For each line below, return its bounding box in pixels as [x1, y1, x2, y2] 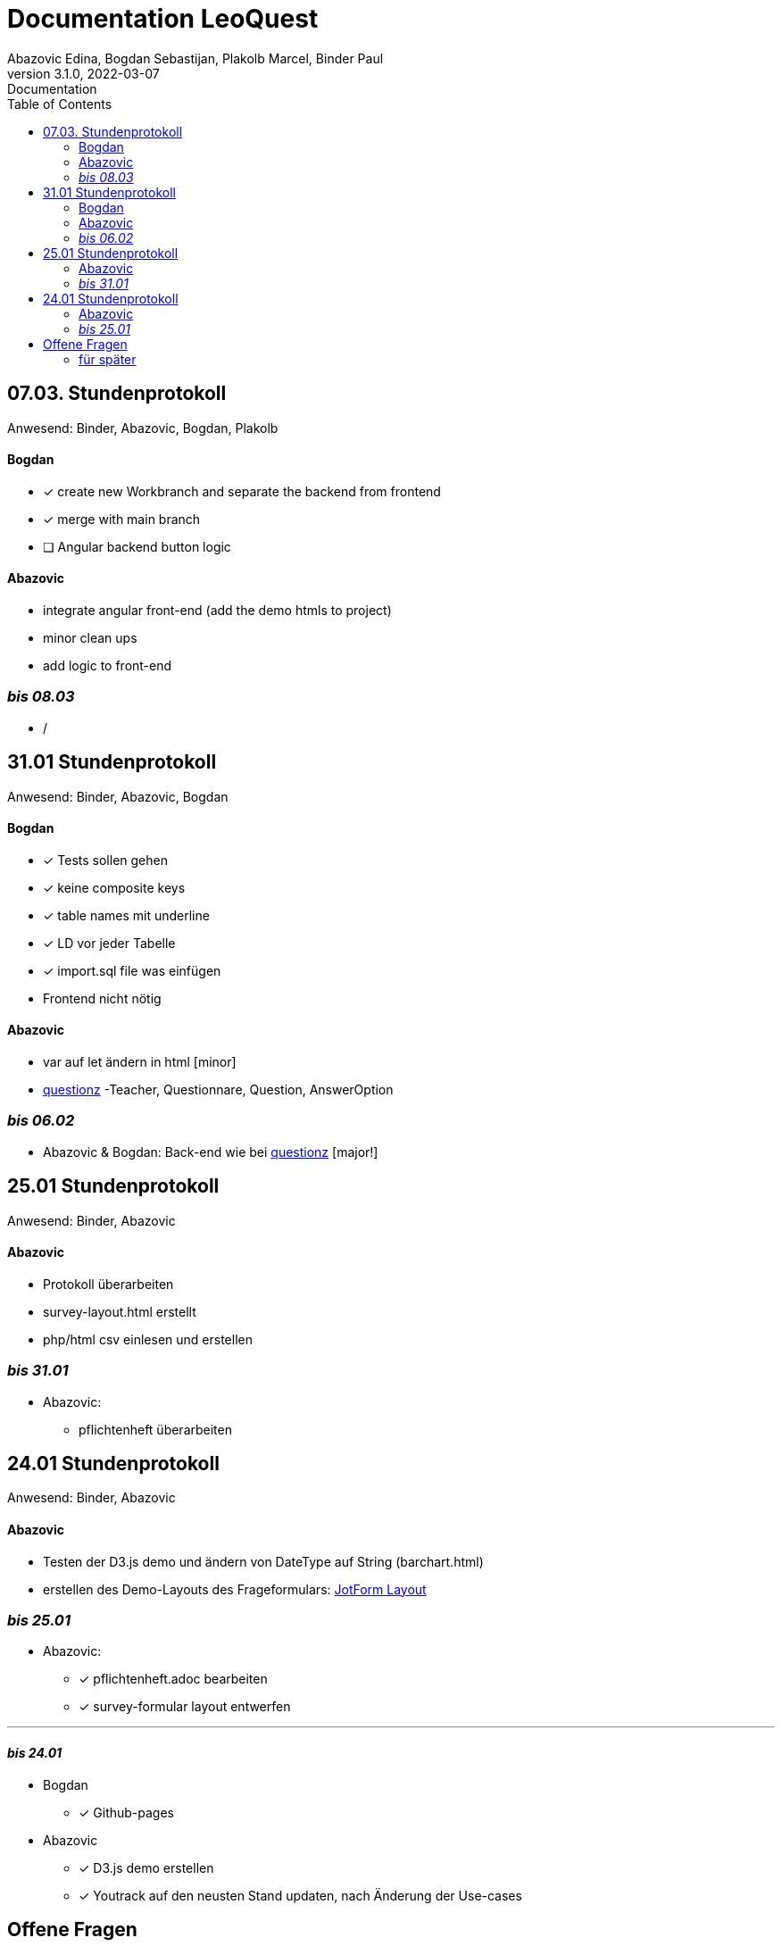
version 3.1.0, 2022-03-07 [7, 65, 160, 81]
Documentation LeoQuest [7, 4, 319, 34]
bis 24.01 [7, 1745, 62, 1761]
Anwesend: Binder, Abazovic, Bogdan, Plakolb [7, 420, 279, 436]
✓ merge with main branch [43, 511, 201, 527]
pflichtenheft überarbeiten [79, 1421, 232, 1437]
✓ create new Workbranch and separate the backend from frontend [43, 483, 441, 499]
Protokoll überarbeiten [43, 1276, 174, 1292]
